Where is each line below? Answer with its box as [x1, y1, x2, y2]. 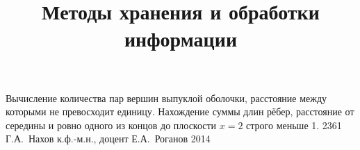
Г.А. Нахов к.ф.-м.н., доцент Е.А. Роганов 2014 [6, 131, 211, 146]
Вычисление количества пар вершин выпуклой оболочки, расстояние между [6, 90, 327, 105]
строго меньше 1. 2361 [246, 117, 342, 132]
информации [124, 24, 238, 53]
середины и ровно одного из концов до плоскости [6, 117, 217, 132]
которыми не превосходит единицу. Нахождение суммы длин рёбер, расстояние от [6, 104, 354, 119]
